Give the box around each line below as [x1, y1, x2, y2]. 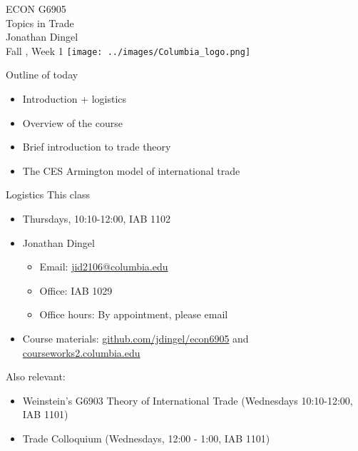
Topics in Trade [6, 15, 74, 30]
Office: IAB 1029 [39, 283, 113, 298]
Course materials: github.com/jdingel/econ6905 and [22, 330, 249, 345]
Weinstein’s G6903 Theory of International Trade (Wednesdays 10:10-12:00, [22, 392, 353, 407]
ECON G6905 [6, 1, 66, 16]
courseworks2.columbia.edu [22, 345, 140, 360]
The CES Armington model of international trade [22, 163, 240, 178]
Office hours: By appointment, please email [39, 307, 228, 322]
